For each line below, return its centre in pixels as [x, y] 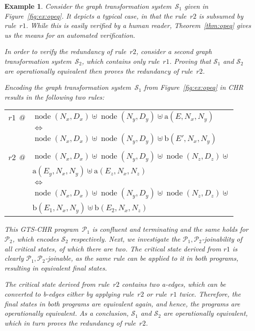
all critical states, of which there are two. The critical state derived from [113, 248]
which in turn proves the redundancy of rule [70, 322]
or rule [156, 293]
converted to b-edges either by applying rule [69, 293]
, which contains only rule [120, 61]
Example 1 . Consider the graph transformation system [88, 6]
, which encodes [36, 238]
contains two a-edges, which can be [174, 284]
